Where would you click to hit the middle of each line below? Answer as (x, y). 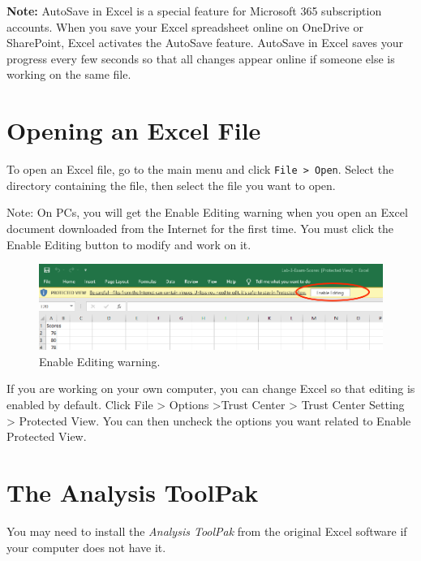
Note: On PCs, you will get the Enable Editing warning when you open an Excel (207, 212)
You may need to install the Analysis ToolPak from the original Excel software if (207, 531)
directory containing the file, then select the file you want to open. (171, 185)
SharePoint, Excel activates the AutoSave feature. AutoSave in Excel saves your (205, 43)
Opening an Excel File (134, 130)
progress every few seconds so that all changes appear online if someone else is (201, 58)
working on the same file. (69, 74)
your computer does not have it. (86, 547)
